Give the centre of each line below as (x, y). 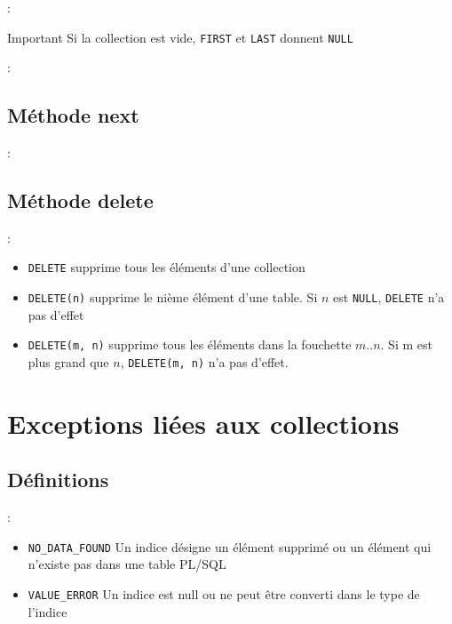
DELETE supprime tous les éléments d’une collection (167, 267)
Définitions (58, 480)
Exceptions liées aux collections (203, 423)
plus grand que (68, 362)
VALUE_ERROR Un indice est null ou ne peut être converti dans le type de (224, 594)
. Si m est (406, 344)
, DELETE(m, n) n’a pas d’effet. (204, 362)
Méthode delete (80, 200)
